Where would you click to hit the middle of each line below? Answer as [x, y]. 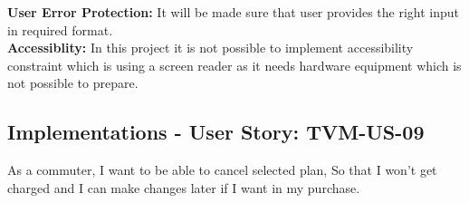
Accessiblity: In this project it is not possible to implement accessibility [211, 48]
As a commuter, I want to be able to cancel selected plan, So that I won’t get [222, 170]
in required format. [60, 29]
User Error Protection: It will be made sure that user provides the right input [234, 12]
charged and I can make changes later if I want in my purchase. [184, 187]
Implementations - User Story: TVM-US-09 [216, 132]
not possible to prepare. [73, 83]
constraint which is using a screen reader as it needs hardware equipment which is [234, 65]
